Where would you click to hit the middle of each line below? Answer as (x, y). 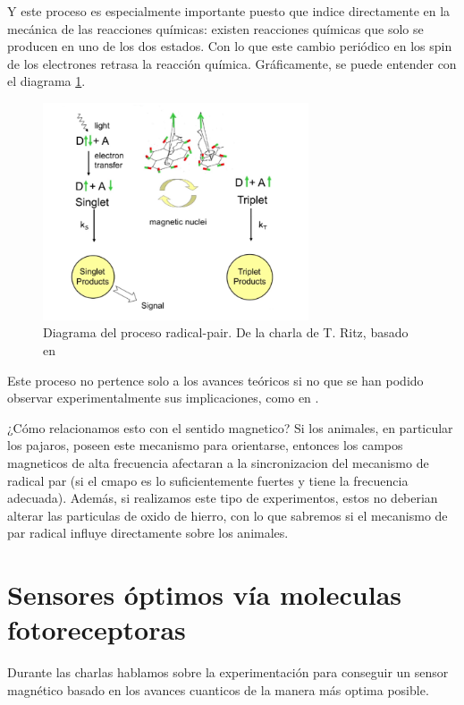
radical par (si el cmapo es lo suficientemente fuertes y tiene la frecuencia (208, 480)
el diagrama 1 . (46, 81)
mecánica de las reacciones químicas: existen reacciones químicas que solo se (215, 28)
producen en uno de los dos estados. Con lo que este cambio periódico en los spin (230, 46)
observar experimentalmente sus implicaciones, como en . (163, 398)
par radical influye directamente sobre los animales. (148, 533)
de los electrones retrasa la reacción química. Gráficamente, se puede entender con (232, 63)
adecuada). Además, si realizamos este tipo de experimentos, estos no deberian (223, 498)
